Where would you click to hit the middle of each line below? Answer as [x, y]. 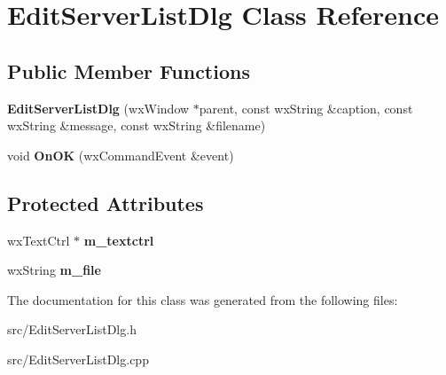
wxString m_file [54, 270]
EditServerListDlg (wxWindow [98, 108]
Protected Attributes [106, 203]
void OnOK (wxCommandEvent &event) [121, 155]
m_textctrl [119, 240]
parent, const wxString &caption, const [306, 108]
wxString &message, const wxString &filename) [137, 125]
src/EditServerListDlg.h [72, 329]
